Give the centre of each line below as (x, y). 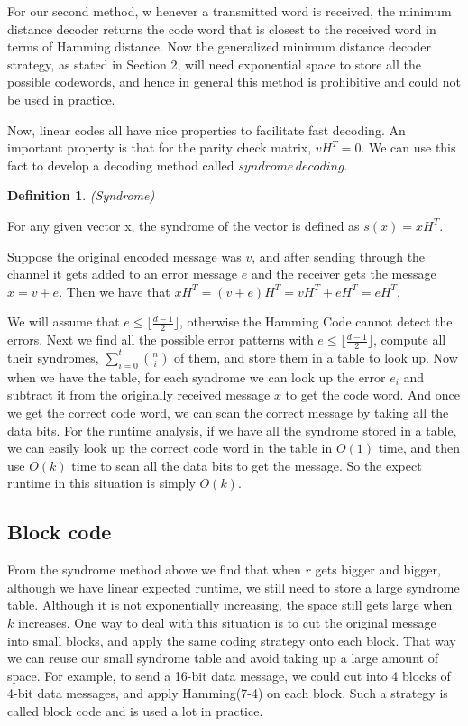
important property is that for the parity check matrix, (160, 147)
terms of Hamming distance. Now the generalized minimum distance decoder (220, 46)
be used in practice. (61, 99)
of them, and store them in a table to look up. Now (316, 357)
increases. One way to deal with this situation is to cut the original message (227, 622)
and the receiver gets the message (344, 274)
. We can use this (408, 147)
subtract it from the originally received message (139, 395)
